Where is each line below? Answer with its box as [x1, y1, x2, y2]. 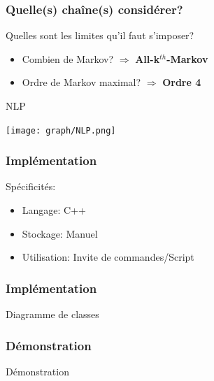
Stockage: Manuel [22, 226, 98, 240]
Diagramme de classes [6, 307, 99, 322]
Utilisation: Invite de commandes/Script [22, 250, 194, 264]
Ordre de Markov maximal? [22, 75, 141, 89]
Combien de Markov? [22, 51, 114, 66]
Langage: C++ [22, 203, 86, 217]
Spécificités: [6, 179, 56, 194]
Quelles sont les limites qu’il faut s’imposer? [6, 28, 194, 43]
